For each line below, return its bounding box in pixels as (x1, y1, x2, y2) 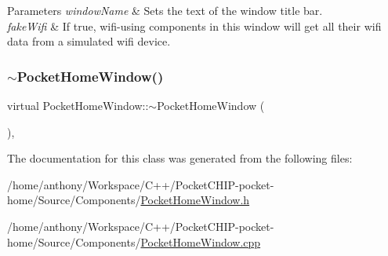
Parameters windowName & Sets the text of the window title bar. (7, 2, 323, 18)
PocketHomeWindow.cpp (140, 233, 261, 250)
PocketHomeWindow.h (140, 192, 250, 208)
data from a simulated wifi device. (7, 33, 171, 49)
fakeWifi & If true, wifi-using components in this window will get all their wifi (7, 17, 382, 34)
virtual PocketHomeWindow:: (7, 97, 149, 113)
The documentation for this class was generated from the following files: (7, 150, 353, 166)
